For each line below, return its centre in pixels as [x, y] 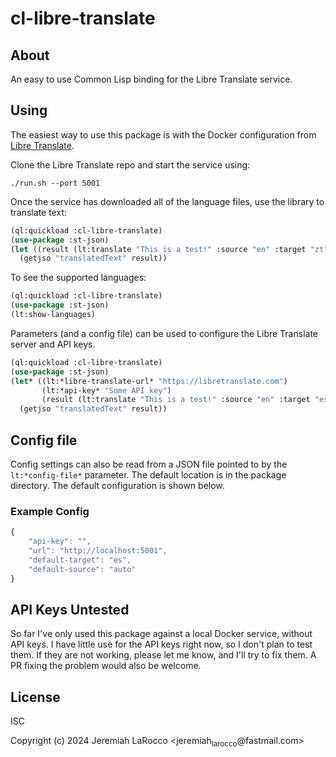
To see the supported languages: [78, 278]
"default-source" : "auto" [82, 569]
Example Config [50, 511]
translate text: [38, 212]
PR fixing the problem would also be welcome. [106, 666]
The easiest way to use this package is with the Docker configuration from [163, 134]
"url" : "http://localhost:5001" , [98, 551]
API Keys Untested [70, 609]
